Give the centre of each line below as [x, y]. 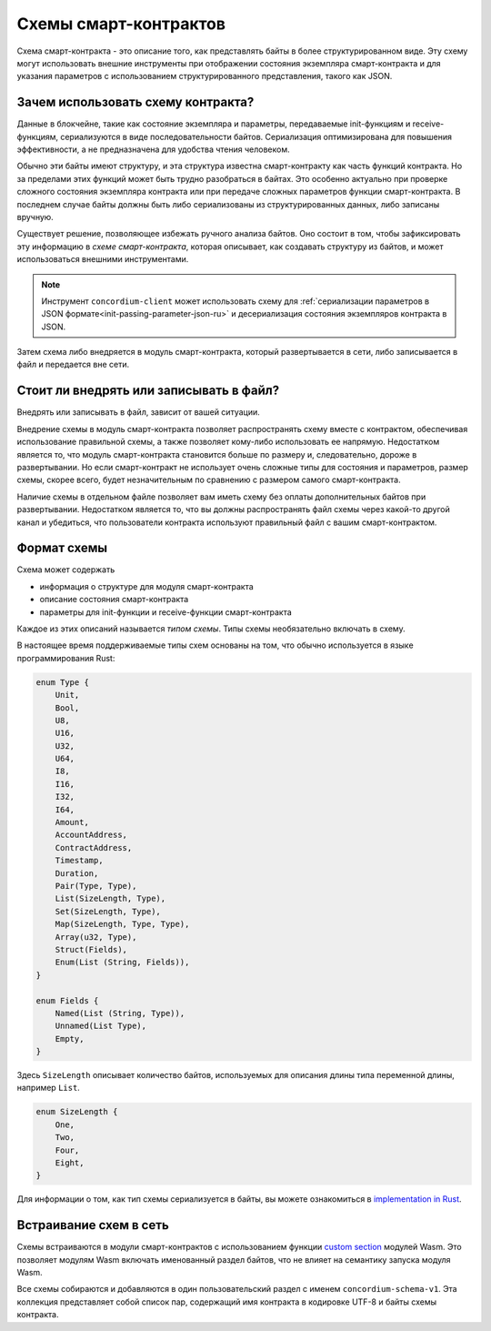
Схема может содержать [66, 570]
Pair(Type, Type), [96, 886]
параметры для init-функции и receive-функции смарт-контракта [166, 612]
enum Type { [63, 682]
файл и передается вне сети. [73, 365]
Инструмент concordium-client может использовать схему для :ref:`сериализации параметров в [235, 301]
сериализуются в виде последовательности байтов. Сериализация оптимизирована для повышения [256, 136]
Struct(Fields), [91, 949]
